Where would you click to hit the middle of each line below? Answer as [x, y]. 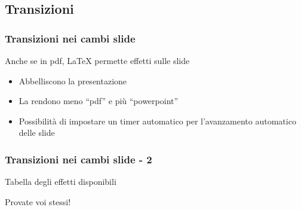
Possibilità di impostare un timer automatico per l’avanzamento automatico [157, 121]
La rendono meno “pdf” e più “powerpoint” [99, 101]
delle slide [37, 133]
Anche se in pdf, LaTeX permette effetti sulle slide [97, 60]
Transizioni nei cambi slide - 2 [79, 159]
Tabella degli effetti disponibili [61, 182]
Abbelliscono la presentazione [73, 80]
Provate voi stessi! [38, 201]
